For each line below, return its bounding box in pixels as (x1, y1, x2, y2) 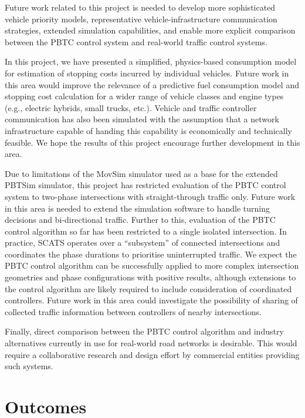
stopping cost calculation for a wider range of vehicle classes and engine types (5, 90, 284, 102)
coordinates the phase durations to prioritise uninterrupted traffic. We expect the (5, 248, 297, 260)
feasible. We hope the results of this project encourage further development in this (5, 136, 300, 148)
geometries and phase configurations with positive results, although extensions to (5, 271, 296, 283)
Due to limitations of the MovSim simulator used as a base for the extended (5, 167, 278, 179)
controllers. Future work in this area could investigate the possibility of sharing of (5, 294, 298, 306)
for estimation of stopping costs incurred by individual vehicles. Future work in (5, 66, 289, 79)
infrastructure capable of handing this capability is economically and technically (5, 124, 293, 136)
